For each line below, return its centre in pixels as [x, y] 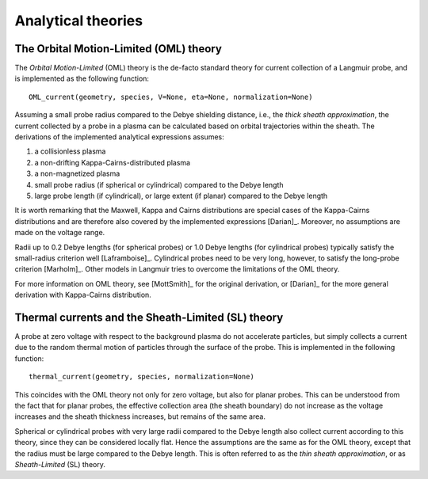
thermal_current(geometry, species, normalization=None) [142, 377]
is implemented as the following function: [82, 78]
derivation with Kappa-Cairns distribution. [83, 295]
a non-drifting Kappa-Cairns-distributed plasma [112, 162]
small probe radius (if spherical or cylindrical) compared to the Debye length [159, 184]
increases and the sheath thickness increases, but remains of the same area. [140, 416]
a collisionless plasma [70, 151]
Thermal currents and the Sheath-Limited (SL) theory [149, 317]
